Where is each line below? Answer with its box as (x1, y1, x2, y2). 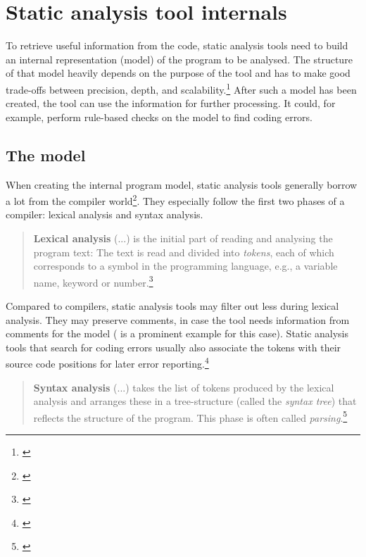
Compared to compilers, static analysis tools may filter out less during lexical (6, 299, 339, 313)
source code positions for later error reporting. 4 (6, 354, 209, 371)
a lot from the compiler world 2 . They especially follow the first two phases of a (6, 192, 345, 208)
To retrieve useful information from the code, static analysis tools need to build (6, 38, 348, 53)
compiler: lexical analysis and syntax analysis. (6, 207, 203, 222)
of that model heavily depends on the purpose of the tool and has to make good (6, 65, 351, 80)
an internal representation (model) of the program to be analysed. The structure (6, 51, 353, 66)
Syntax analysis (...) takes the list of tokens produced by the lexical (33, 380, 334, 394)
